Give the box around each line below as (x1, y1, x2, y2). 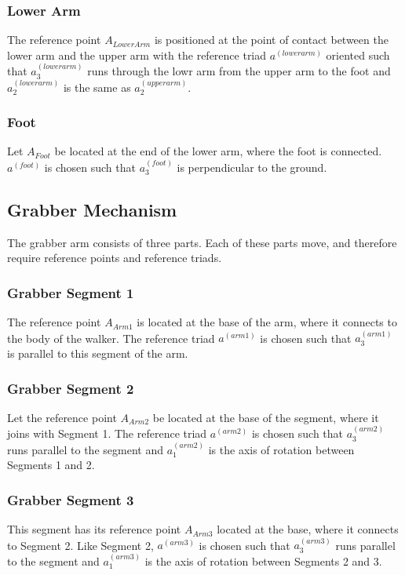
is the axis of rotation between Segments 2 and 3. (144, 552, 382, 569)
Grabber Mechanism (7, 197, 177, 221)
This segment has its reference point (7, 521, 181, 537)
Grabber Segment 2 (7, 378, 134, 398)
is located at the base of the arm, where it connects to (137, 314, 397, 330)
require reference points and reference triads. (7, 249, 222, 266)
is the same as (63, 78, 131, 95)
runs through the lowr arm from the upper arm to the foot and (87, 63, 391, 79)
